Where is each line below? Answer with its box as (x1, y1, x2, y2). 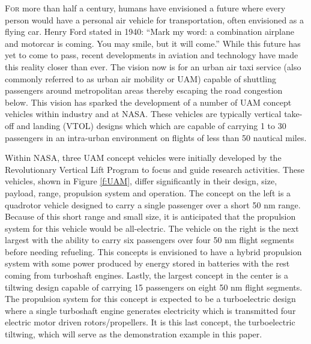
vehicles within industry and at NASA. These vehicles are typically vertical (5, 107, 282, 120)
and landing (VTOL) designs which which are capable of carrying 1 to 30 (16, 119, 286, 131)
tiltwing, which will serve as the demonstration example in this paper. (5, 328, 262, 340)
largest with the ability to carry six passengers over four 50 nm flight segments (5, 234, 294, 246)
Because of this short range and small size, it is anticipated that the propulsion (5, 210, 296, 223)
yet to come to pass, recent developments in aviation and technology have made (5, 49, 298, 61)
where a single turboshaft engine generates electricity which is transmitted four (5, 304, 296, 316)
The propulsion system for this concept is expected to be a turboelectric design (5, 292, 296, 305)
